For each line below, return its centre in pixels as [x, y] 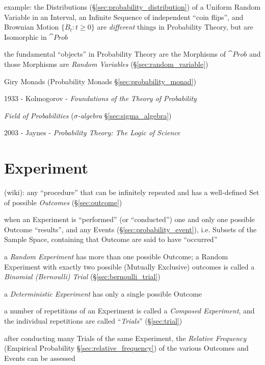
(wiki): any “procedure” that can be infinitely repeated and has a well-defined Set [132, 192]
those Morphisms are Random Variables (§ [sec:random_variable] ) [106, 64]
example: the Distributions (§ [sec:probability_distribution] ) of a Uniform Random [132, 7]
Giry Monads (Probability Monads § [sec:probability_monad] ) [100, 81]
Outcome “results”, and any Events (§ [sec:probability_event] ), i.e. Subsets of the [130, 229]
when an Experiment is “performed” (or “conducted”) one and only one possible [129, 219]
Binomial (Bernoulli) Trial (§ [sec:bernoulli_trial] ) [82, 276]
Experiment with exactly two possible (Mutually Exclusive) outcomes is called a [129, 266]
